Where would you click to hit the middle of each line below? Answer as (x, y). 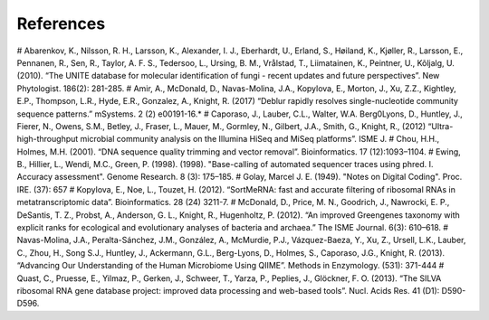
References (61, 24)
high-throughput (48, 139)
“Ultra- (441, 126)
